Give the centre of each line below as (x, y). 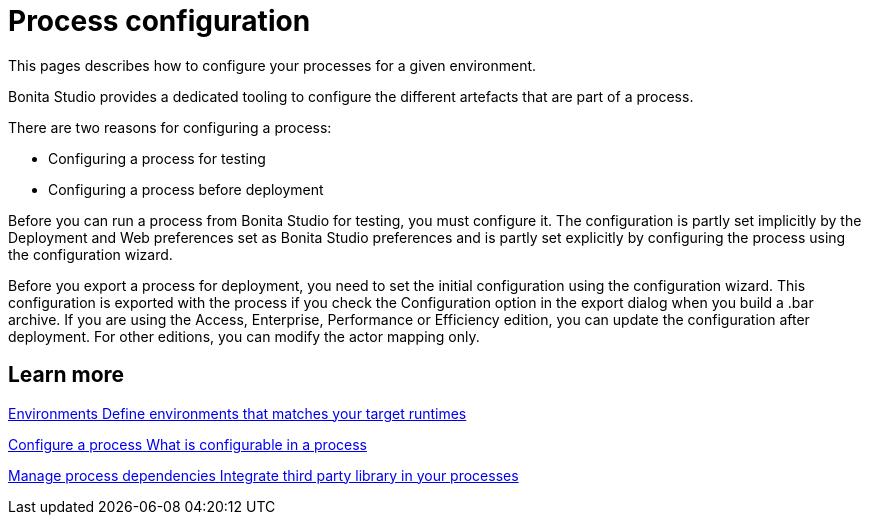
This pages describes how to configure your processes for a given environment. (272, 65)
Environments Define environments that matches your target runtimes (237, 413)
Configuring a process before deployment (186, 189)
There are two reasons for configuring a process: (170, 127)
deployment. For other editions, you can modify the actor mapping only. (244, 336)
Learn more (66, 375)
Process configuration (159, 21)
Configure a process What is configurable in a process (187, 444)
